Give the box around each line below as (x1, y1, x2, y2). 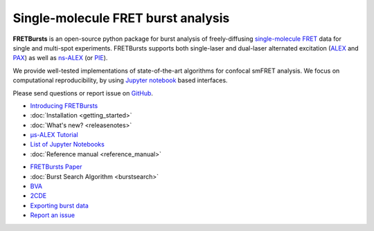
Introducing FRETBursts (30, 101, 98, 110)
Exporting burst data (30, 201, 89, 210)
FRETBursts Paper (30, 163, 82, 171)
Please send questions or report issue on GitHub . (12, 89, 154, 97)
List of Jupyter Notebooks (30, 140, 105, 149)
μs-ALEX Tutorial (30, 131, 79, 139)
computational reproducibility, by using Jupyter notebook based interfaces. (12, 76, 228, 84)
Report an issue (30, 211, 75, 219)
